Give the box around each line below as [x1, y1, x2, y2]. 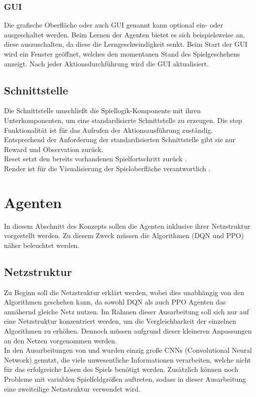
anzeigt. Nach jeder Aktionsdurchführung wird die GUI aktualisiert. [4, 58, 209, 68]
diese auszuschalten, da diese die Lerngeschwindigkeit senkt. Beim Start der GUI [4, 39, 248, 49]
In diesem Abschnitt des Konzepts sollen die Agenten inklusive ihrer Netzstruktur [4, 220, 251, 231]
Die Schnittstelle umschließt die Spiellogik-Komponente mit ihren [4, 105, 201, 116]
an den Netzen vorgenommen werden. [4, 335, 117, 345]
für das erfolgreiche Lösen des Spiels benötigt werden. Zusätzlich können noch [4, 364, 238, 374]
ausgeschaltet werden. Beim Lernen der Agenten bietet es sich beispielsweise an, [4, 29, 245, 39]
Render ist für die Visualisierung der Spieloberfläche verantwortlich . [4, 163, 211, 173]
